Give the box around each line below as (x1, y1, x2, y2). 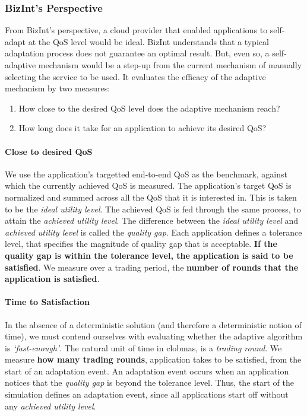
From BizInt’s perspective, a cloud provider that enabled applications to (5, 24, 268, 36)
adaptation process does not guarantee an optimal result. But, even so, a (5, 47, 270, 59)
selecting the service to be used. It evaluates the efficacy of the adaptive (5, 70, 266, 82)
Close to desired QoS (5, 145, 93, 157)
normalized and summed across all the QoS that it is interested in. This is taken (5, 190, 297, 203)
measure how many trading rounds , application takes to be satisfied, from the (5, 353, 302, 366)
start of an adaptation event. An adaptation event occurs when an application (5, 364, 289, 377)
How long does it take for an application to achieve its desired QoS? (18, 122, 267, 134)
